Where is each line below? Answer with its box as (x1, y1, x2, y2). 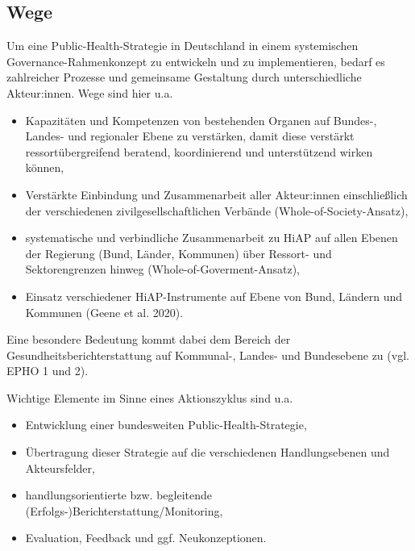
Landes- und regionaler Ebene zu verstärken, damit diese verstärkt (25, 127, 355, 144)
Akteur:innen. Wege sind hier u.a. (6, 84, 173, 101)
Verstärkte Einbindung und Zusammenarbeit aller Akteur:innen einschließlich (25, 186, 408, 202)
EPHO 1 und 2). (6, 362, 89, 379)
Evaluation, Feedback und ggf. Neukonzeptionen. (25, 529, 267, 546)
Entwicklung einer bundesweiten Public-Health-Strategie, (25, 416, 307, 433)
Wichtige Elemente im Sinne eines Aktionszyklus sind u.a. (6, 389, 293, 406)
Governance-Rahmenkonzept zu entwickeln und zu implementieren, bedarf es (6, 52, 385, 69)
